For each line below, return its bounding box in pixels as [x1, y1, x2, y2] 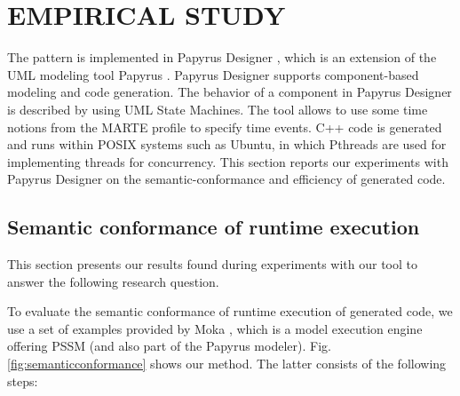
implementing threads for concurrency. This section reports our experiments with [7, 152, 448, 170]
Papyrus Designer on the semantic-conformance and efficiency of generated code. [7, 170, 446, 188]
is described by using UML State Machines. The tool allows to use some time [7, 99, 428, 118]
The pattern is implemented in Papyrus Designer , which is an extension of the [7, 48, 437, 67]
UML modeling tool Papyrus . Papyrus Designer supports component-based [7, 65, 419, 83]
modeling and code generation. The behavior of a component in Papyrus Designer [7, 83, 452, 101]
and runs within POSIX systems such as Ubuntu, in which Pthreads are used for [7, 135, 447, 154]
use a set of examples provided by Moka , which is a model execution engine [7, 319, 423, 337]
